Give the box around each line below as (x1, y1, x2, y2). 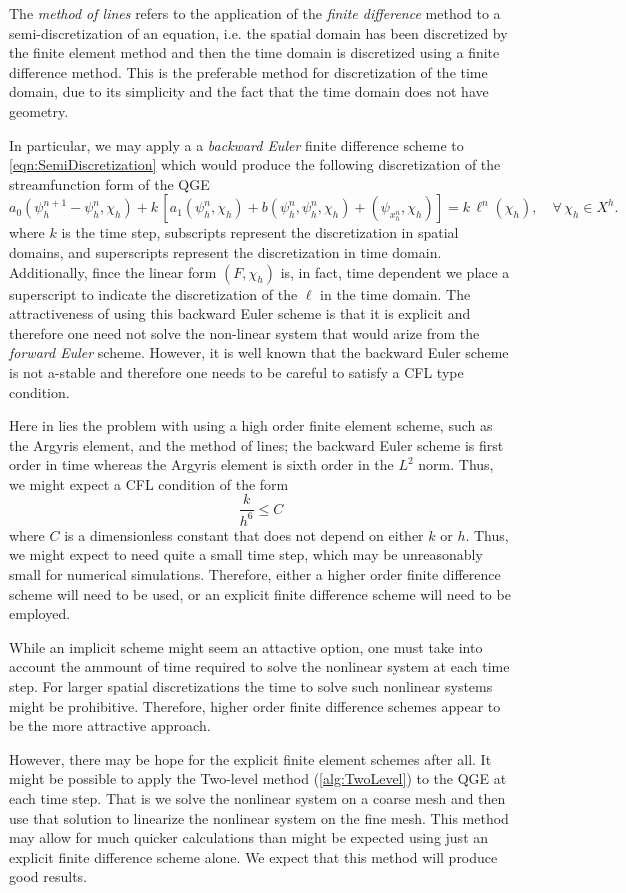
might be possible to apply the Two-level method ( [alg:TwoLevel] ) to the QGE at (9, 768, 507, 789)
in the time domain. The (320, 283, 471, 304)
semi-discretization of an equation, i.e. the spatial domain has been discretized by (9, 22, 508, 43)
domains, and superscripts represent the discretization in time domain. (9, 241, 442, 262)
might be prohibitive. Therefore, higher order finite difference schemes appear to (9, 695, 501, 716)
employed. (9, 603, 71, 624)
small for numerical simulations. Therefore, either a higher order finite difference (9, 564, 501, 585)
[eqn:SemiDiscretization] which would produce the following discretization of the (9, 154, 501, 175)
